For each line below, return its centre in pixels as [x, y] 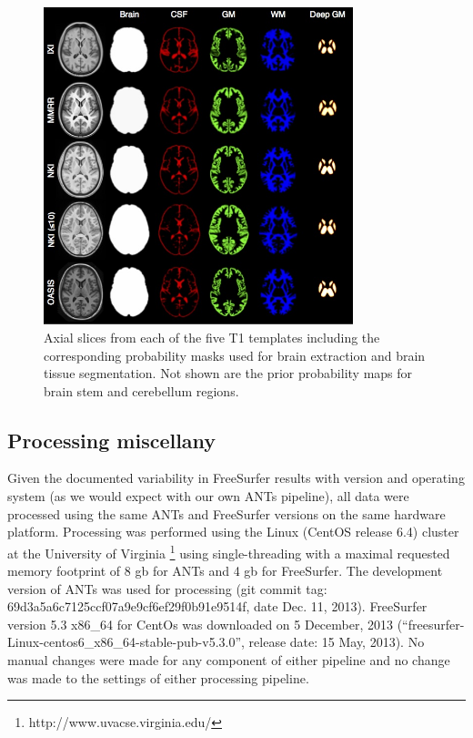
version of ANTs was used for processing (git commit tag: [167, 588]
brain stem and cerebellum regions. [141, 390]
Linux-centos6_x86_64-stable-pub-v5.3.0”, [126, 642]
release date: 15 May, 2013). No [337, 642]
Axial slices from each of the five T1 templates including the [212, 337]
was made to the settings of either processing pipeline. [158, 677]
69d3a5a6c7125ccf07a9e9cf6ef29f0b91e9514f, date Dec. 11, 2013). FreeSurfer [217, 606]
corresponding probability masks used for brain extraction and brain [235, 355]
